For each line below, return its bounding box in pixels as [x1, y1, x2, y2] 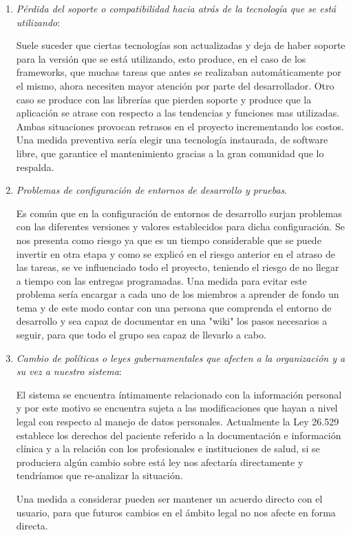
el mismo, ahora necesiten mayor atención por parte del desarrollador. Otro [16, 78, 334, 92]
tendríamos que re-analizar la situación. [16, 468, 183, 483]
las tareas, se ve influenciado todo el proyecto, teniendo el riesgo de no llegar [16, 260, 339, 274]
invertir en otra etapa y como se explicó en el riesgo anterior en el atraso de [16, 246, 336, 261]
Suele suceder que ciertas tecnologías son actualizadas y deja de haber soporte [16, 38, 345, 52]
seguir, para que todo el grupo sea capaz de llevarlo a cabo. [16, 327, 266, 342]
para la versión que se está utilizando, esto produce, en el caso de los [16, 51, 306, 65]
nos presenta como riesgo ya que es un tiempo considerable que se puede [16, 232, 321, 247]
